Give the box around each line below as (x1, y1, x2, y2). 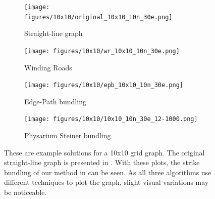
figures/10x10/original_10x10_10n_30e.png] (24, 13, 173, 21)
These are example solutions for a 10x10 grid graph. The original (4, 147, 205, 157)
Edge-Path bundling (24, 96, 86, 106)
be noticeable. (4, 187, 47, 197)
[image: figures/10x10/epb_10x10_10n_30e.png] (24, 82, 183, 89)
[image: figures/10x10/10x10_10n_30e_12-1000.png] (24, 115, 198, 123)
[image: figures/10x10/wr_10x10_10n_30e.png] (24, 47, 180, 55)
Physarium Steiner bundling (24, 130, 111, 141)
